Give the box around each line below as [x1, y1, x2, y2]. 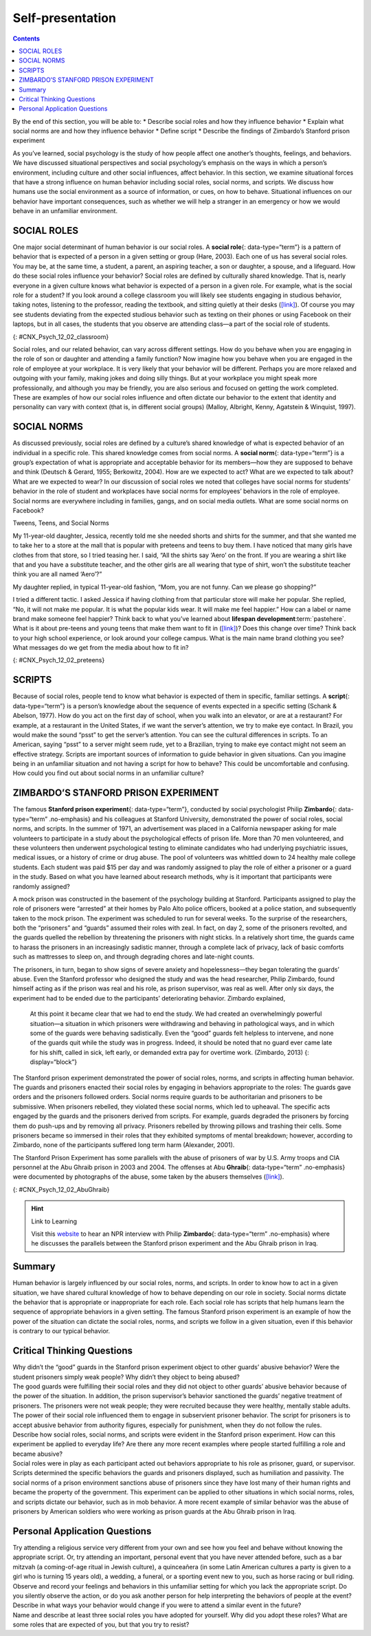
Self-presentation [12, 10, 117, 25]
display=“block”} [30, 1058, 78, 1066]
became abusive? [12, 1450, 63, 1458]
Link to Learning [31, 1217, 78, 1225]
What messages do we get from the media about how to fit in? [12, 644, 189, 652]
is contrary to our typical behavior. [12, 1327, 110, 1335]
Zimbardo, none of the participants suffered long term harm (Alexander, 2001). [12, 1141, 235, 1149]
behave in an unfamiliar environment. [12, 207, 118, 215]
